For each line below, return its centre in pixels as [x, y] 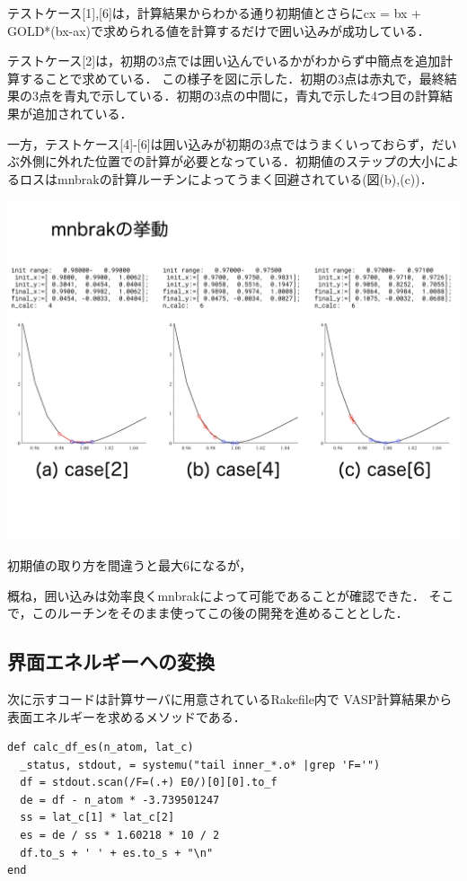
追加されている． [82, 113]
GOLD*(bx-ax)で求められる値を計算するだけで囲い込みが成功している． [219, 30]
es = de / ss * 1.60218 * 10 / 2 [120, 836]
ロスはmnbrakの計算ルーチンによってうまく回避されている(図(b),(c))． [226, 178]
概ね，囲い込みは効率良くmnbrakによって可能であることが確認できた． [216, 595]
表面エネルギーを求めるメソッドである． [127, 716]
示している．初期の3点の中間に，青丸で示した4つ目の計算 [270, 96]
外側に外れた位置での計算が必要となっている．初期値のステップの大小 [226, 161]
